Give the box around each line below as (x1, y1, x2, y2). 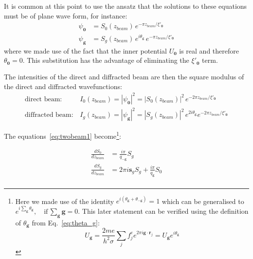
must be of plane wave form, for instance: (4, 10, 127, 20)
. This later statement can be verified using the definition (78, 206, 249, 216)
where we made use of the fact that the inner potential (4, 45, 167, 55)
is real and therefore (179, 45, 239, 55)
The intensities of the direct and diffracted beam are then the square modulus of (4, 72, 244, 82)
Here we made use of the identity (15, 196, 114, 206)
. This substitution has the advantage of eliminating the (22, 55, 189, 65)
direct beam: (25, 95, 62, 103)
